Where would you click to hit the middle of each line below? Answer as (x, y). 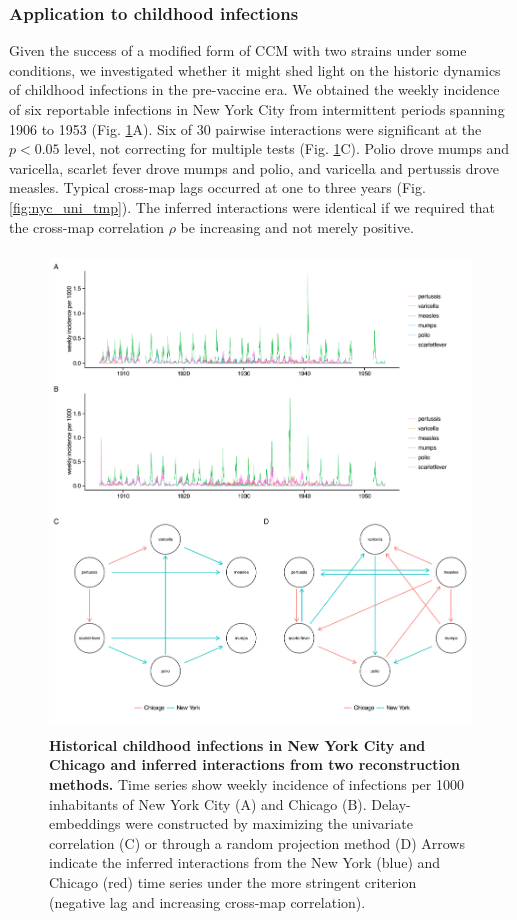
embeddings (85, 823)
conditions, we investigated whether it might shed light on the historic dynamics (255, 69)
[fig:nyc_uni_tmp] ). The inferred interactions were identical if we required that (252, 206)
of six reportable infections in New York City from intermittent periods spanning (257, 109)
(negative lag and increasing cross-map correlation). (207, 901)
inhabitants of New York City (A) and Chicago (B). (208, 803)
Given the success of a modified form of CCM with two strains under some (238, 50)
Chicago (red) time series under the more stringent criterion (233, 881)
